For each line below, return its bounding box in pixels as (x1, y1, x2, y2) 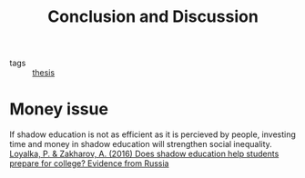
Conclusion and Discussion (46, 6, 259, 27)
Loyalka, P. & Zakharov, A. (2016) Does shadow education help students (9, 148, 280, 160)
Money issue (9, 99, 109, 120)
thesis (32, 67, 56, 78)
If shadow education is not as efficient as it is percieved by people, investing (9, 129, 296, 140)
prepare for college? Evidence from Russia (9, 158, 169, 169)
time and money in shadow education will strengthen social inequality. (9, 139, 273, 150)
